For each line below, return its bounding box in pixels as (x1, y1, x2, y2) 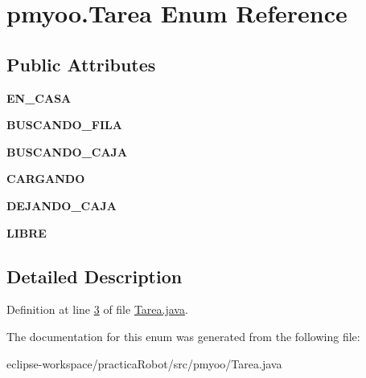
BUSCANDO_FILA (6, 116, 122, 133)
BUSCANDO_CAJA (6, 143, 128, 160)
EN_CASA (6, 89, 72, 106)
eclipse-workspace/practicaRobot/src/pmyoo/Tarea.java (6, 355, 282, 372)
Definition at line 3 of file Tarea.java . (6, 301, 188, 318)
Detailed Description (6, 263, 183, 288)
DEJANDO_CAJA (6, 197, 117, 213)
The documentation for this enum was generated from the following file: (6, 327, 360, 344)
